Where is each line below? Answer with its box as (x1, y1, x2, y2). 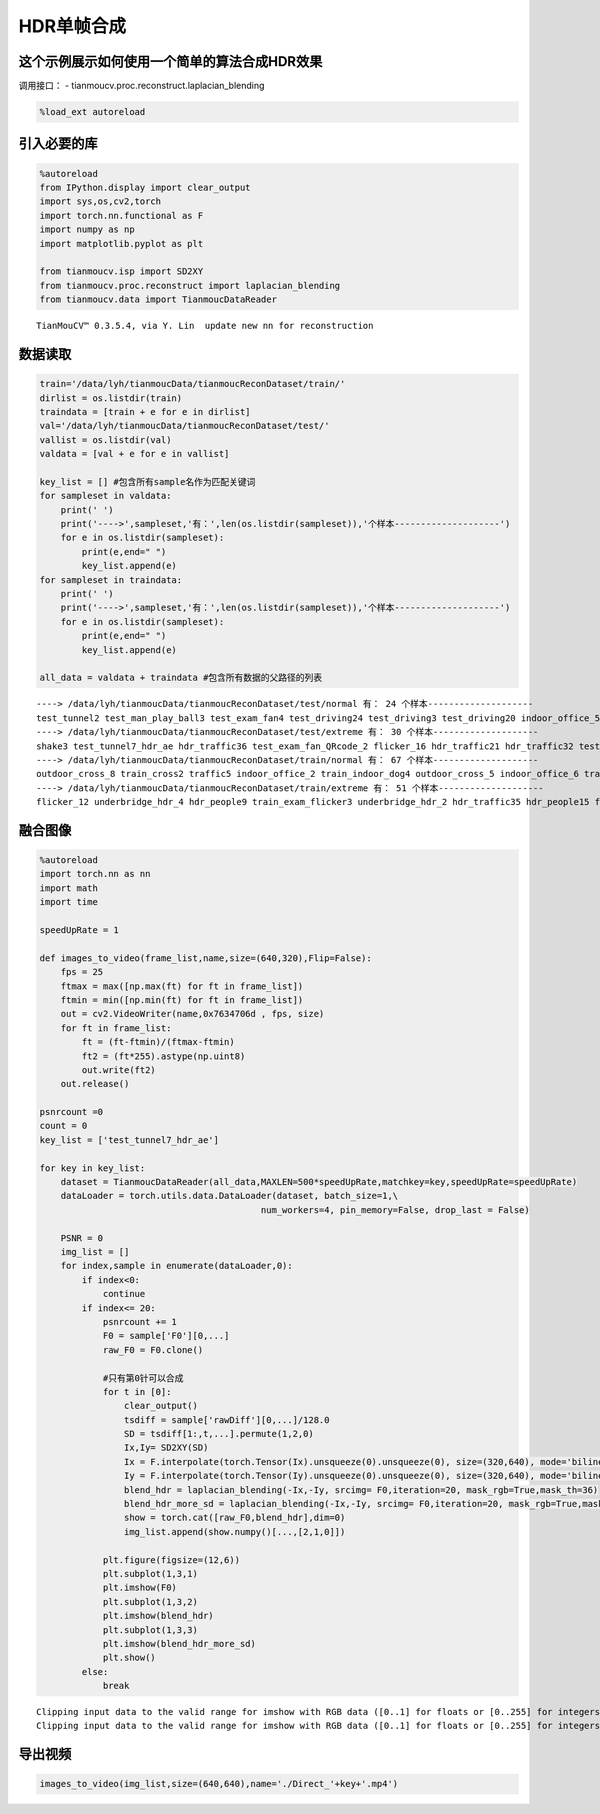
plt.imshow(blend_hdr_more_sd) (102, 1638, 257, 1649)
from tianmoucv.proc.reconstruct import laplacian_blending (39, 280, 341, 291)
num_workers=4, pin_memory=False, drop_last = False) (260, 1204, 530, 1215)
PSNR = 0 (60, 1232, 104, 1244)
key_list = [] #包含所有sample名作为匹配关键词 (39, 476, 256, 487)
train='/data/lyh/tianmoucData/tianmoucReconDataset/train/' (39, 378, 346, 390)
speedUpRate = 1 (39, 925, 120, 936)
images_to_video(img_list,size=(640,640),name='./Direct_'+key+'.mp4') (39, 1778, 399, 1790)
